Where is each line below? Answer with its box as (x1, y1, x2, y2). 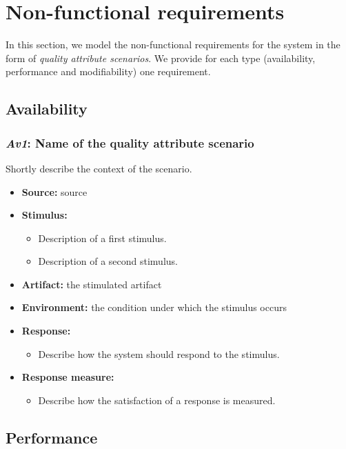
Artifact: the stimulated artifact (21, 277, 162, 291)
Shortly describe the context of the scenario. (6, 161, 192, 175)
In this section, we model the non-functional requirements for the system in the (6, 37, 340, 52)
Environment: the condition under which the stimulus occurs (21, 300, 287, 315)
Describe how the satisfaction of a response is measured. (38, 392, 276, 407)
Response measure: (21, 370, 114, 384)
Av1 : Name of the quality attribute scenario (6, 134, 254, 151)
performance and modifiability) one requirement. (6, 64, 211, 79)
